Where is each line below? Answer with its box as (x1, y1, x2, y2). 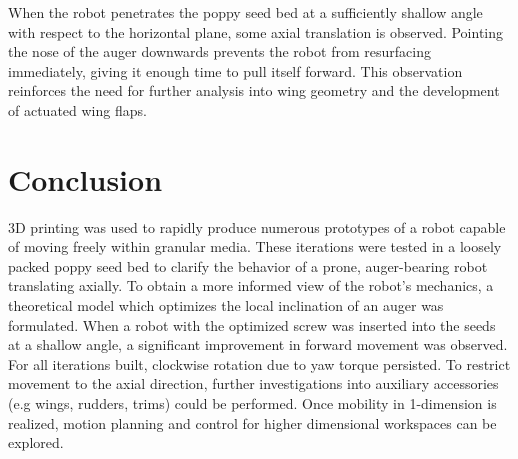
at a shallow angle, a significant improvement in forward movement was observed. (8, 334, 508, 355)
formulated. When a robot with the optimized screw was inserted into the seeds (8, 314, 496, 335)
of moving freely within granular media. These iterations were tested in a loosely (8, 236, 502, 257)
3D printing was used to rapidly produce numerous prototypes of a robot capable (8, 216, 506, 237)
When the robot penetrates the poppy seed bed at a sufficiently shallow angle (8, 2, 483, 22)
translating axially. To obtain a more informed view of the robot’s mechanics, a (8, 275, 494, 296)
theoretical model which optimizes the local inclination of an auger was (8, 295, 444, 316)
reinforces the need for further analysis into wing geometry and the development (8, 80, 500, 101)
